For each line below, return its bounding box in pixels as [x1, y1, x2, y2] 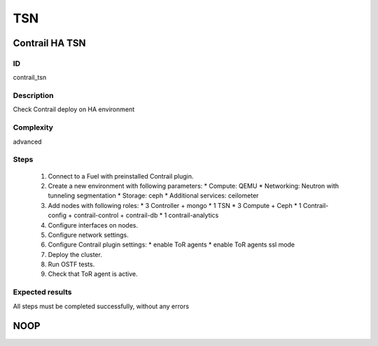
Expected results [13, 287, 72, 297]
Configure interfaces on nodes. [48, 221, 138, 229]
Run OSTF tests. [48, 260, 95, 269]
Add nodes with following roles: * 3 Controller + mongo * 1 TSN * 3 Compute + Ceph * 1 [48, 201, 302, 209]
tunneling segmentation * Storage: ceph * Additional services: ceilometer [48, 191, 259, 200]
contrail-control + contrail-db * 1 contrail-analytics [73, 211, 219, 220]
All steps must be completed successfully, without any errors [13, 302, 189, 310]
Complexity [13, 123, 54, 132]
